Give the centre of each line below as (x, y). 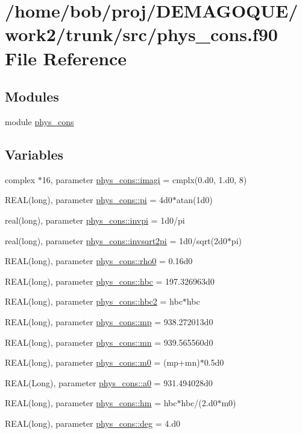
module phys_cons (39, 121)
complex (20, 179)
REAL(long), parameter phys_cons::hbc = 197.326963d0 (110, 281)
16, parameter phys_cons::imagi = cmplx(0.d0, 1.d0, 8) (144, 179)
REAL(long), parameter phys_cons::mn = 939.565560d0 (109, 342)
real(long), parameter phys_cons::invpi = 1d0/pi (95, 220)
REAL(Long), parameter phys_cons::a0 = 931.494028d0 (109, 382)
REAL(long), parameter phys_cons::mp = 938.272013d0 (109, 321)
